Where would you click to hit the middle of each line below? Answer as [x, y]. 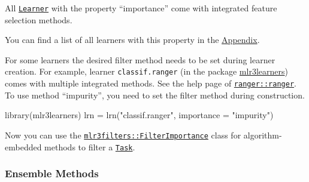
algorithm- [263, 135]
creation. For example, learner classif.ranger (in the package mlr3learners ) [146, 71]
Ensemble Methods [52, 173]
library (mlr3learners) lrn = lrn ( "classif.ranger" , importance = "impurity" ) [139, 115]
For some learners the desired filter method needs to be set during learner [140, 59]
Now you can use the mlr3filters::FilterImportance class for [123, 135]
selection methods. [39, 19]
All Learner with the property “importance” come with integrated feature [141, 8]
